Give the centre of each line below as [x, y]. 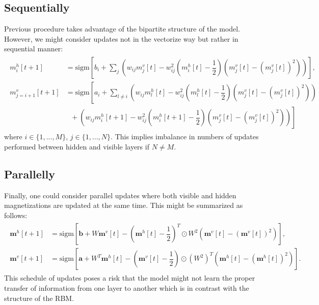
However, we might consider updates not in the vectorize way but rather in [121, 38]
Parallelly [30, 174]
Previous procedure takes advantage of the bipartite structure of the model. [122, 29]
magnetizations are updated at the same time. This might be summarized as [124, 205]
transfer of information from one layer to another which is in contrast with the [127, 287]
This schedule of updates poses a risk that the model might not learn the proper [130, 278]
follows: [16, 215]
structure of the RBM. [39, 298]
